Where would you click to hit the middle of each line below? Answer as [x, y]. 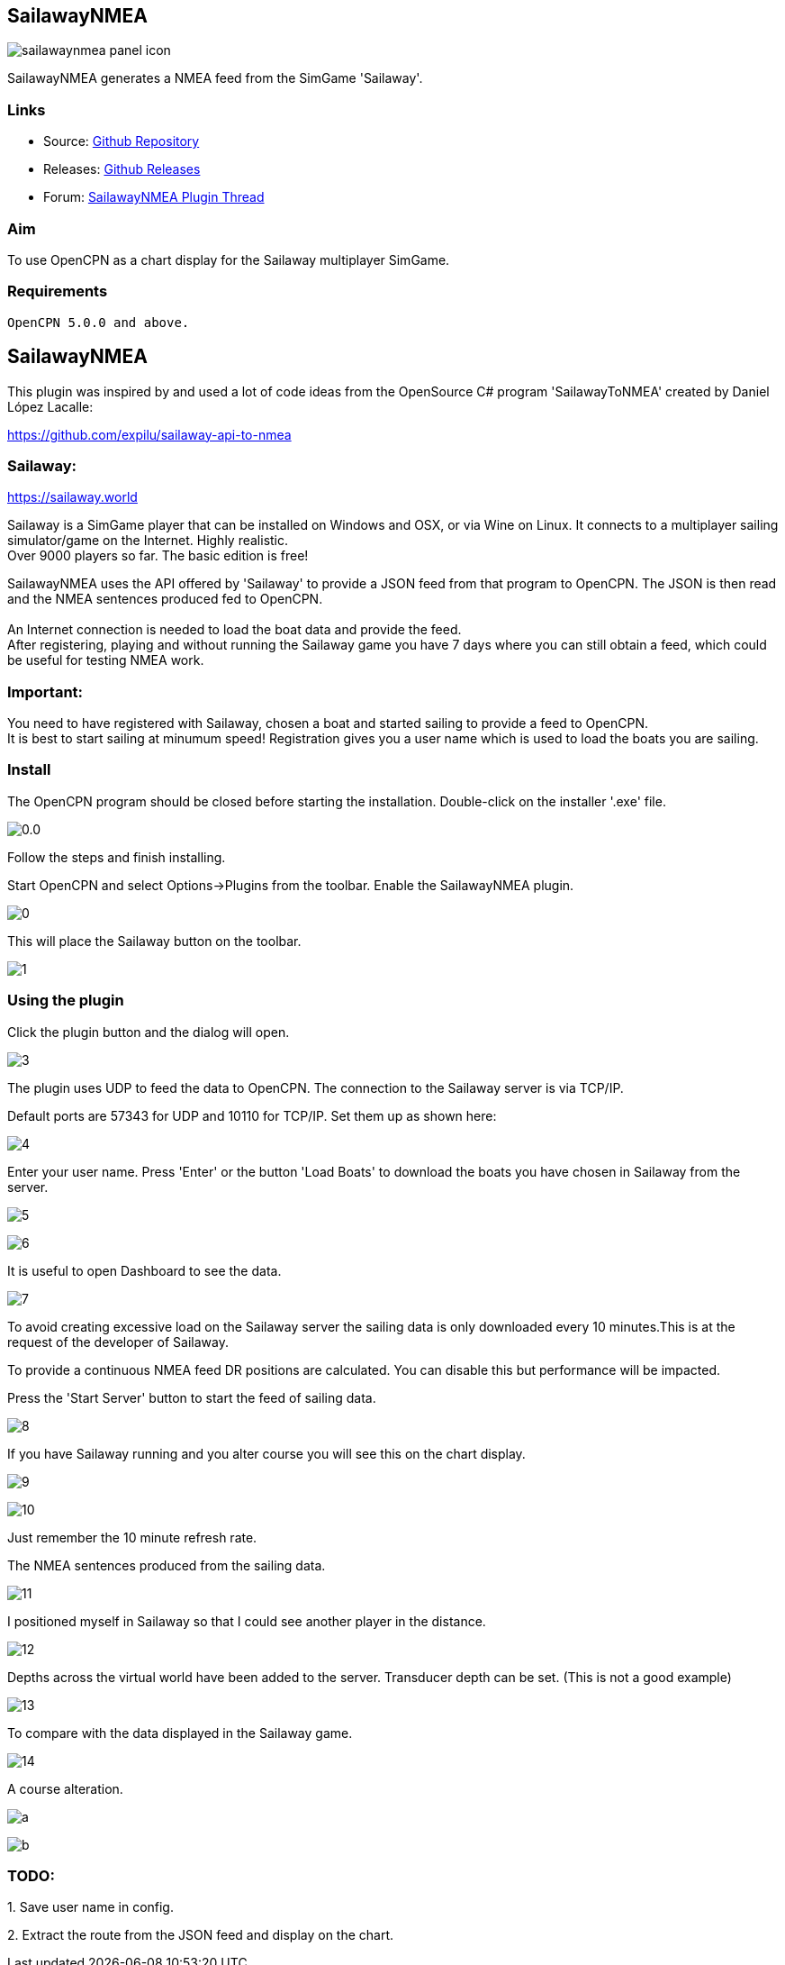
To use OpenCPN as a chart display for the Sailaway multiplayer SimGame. [229, 259]
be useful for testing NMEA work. [106, 660]
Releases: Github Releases [122, 169]
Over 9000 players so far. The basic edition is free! [158, 556]
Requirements [58, 291]
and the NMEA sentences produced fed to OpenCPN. [165, 599]
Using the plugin [66, 1001]
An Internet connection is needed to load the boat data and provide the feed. [235, 630]
